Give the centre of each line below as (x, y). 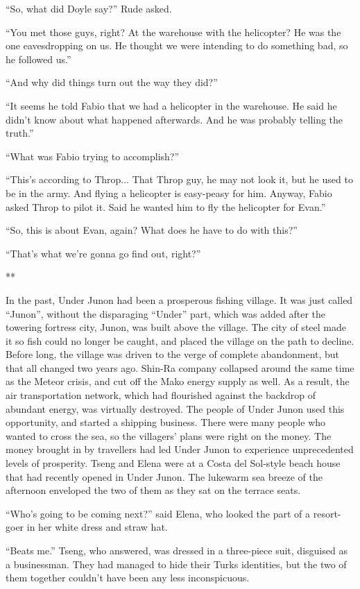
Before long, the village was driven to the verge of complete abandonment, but (173, 354)
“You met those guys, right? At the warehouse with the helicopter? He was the (173, 32)
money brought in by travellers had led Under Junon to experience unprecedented (180, 449)
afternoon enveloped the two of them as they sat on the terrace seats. (153, 490)
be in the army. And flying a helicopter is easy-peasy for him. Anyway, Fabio (169, 193)
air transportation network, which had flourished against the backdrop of (161, 395)
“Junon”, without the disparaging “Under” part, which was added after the (165, 313)
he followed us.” (38, 59)
